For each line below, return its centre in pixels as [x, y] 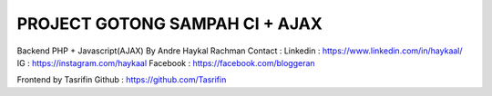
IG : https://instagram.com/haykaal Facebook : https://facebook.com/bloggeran [166, 62]
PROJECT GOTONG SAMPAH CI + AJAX [169, 24]
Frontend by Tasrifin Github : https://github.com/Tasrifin [122, 80]
